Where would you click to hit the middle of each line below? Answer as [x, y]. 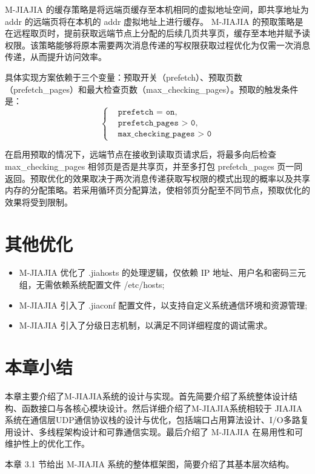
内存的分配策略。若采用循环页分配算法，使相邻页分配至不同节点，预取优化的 [157, 190]
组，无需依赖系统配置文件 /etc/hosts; [92, 285]
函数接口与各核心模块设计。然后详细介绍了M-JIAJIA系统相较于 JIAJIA [162, 408]
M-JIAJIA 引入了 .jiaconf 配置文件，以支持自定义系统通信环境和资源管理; [163, 305]
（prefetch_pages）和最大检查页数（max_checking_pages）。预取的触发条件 [152, 89]
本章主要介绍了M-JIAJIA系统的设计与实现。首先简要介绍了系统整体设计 [147, 396]
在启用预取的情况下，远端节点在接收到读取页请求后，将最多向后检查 [141, 154]
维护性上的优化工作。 [47, 443]
